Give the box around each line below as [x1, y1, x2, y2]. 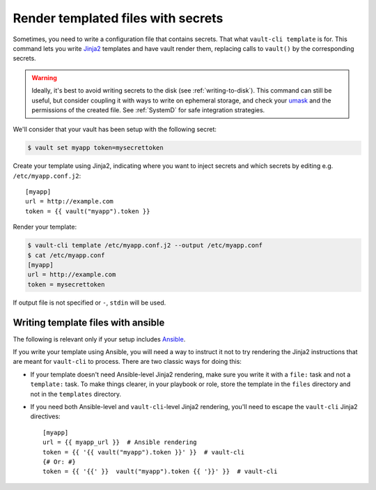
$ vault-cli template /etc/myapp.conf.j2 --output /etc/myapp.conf [27, 241, 263, 250]
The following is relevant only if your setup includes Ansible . [13, 335, 186, 343]
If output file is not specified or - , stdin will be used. [13, 298, 166, 307]
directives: [30, 412, 61, 421]
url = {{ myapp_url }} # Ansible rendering [42, 438, 198, 446]
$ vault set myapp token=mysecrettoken [27, 144, 164, 152]
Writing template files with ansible [13, 316, 165, 328]
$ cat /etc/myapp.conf [27, 251, 105, 259]
